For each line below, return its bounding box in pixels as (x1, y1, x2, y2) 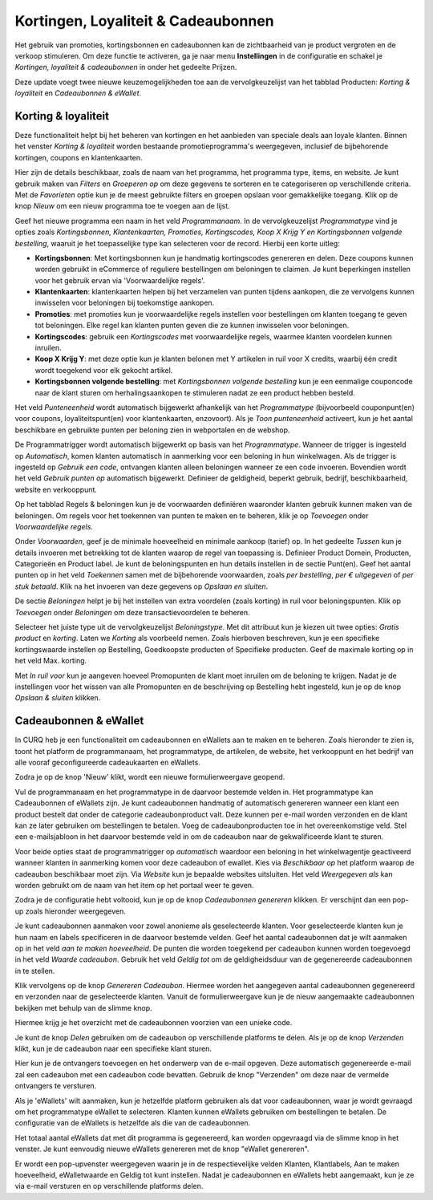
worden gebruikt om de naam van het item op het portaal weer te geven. (14, 880, 254, 890)
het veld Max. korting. (14, 656, 87, 666)
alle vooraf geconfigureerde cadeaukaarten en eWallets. (14, 758, 200, 768)
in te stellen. (14, 966, 55, 975)
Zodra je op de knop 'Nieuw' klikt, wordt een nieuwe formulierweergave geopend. (14, 772, 285, 782)
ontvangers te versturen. (14, 1081, 97, 1091)
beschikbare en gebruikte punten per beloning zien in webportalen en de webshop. (14, 425, 290, 435)
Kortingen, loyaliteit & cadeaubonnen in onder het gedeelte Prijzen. (14, 63, 237, 72)
